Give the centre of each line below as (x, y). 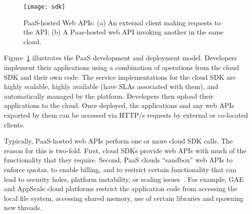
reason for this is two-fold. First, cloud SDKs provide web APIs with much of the (125, 150)
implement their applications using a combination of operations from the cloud (122, 67)
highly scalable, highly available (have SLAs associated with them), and (111, 86)
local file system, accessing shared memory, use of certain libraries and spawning (124, 198)
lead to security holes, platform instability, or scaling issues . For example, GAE (124, 179)
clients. (14, 124)
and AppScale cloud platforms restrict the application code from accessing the (121, 188)
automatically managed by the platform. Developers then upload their (109, 96)
